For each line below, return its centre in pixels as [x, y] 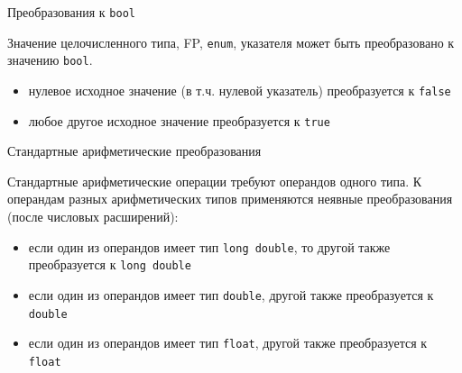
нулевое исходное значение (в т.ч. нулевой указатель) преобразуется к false [240, 90]
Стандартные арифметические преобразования [134, 151]
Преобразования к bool [71, 12]
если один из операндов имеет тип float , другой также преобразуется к [228, 343]
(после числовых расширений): [93, 217]
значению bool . [50, 60]
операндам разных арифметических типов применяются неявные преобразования [230, 199]
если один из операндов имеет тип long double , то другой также [209, 246]
